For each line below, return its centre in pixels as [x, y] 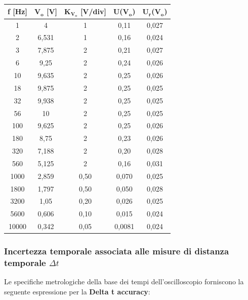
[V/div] [93, 11]
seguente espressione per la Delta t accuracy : [77, 291]
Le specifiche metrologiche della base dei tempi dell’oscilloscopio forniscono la [124, 282]
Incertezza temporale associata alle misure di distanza [117, 251]
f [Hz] [17, 11]
